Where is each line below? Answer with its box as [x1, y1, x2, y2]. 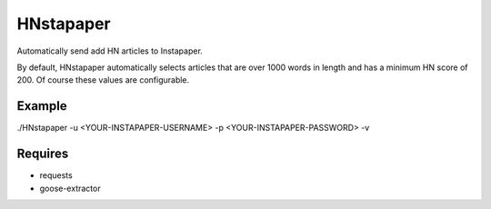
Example [16, 98, 67, 114]
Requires [16, 146, 69, 162]
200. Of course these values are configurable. [16, 75, 190, 85]
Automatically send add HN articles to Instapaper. [16, 45, 204, 56]
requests [39, 170, 73, 181]
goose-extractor [39, 183, 101, 194]
